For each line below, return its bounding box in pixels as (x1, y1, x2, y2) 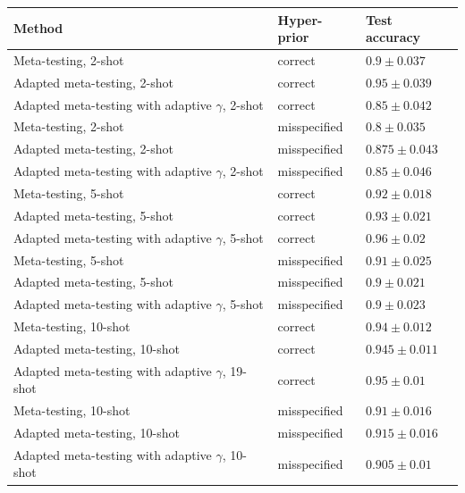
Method (13, 19, 63, 38)
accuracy (365, 28, 421, 46)
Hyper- (277, 10, 323, 29)
